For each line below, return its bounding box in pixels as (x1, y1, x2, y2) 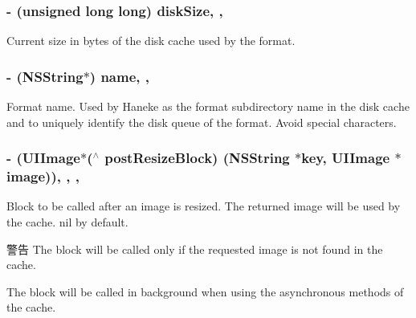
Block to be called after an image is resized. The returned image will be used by (6, 198, 401, 214)
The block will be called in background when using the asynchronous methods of (6, 283, 404, 300)
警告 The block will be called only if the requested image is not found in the (6, 240, 383, 257)
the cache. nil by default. (6, 213, 128, 230)
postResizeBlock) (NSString (104, 148, 290, 168)
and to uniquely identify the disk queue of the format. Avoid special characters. (6, 113, 397, 130)
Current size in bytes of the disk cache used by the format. (6, 32, 296, 49)
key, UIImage (301, 148, 390, 168)
